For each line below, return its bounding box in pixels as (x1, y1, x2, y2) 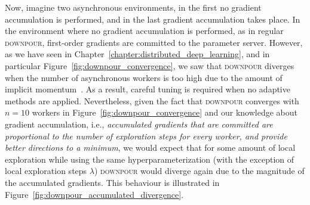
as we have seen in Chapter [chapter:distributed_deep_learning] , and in (5, 48, 270, 60)
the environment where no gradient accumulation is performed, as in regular (5, 24, 284, 37)
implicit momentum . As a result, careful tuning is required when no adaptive (5, 83, 290, 95)
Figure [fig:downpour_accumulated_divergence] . (5, 188, 184, 200)
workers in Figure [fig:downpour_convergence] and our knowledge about (32, 106, 298, 119)
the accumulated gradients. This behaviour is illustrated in (5, 176, 220, 188)
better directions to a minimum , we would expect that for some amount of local (5, 141, 296, 154)
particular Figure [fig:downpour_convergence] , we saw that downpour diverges (5, 59, 294, 72)
